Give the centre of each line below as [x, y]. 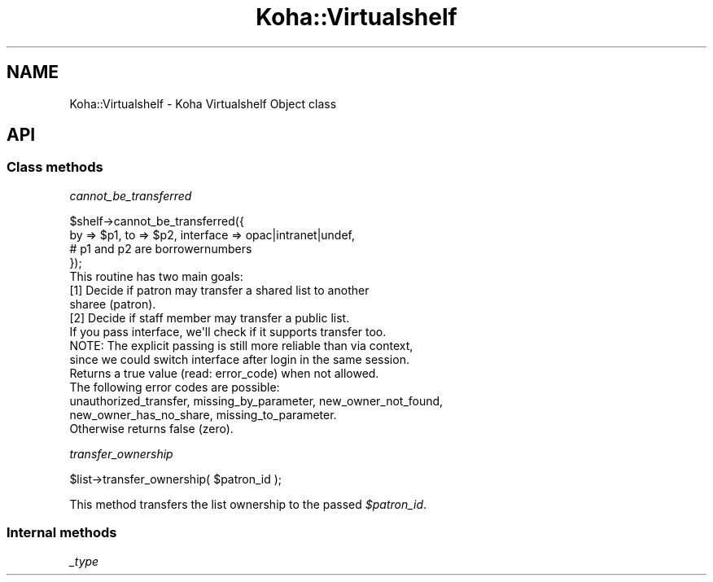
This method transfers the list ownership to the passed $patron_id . [248, 504]
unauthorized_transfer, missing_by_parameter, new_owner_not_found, [256, 400]
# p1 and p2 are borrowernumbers [161, 248]
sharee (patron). [113, 304]
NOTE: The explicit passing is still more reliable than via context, [241, 345]
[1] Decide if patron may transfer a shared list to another [219, 290]
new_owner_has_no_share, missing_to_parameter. [203, 414]
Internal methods [62, 533]
